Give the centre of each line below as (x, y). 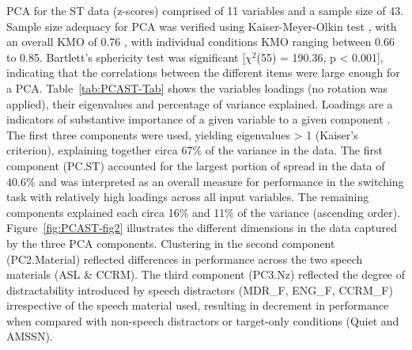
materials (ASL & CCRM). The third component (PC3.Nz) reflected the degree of (206, 274)
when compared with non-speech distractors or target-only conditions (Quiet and (203, 320)
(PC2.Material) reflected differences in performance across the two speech (185, 259)
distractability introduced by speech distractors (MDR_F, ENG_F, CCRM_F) (200, 289)
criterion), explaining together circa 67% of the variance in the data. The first (195, 150)
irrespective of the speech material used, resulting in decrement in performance (198, 305)
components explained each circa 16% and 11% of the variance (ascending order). (204, 212)
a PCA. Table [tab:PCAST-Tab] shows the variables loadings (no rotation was (197, 87)
